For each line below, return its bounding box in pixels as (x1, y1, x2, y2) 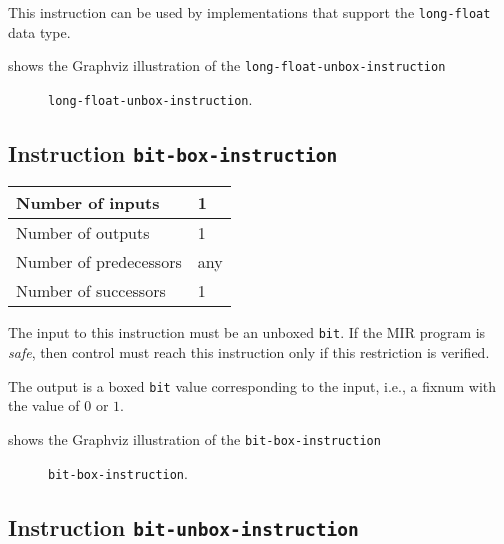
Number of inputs (16, 191, 160, 215)
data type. (8, 21, 71, 42)
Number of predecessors (16, 250, 182, 274)
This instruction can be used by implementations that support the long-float (8, 2, 491, 22)
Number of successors (16, 279, 166, 303)
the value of (8, 395, 80, 416)
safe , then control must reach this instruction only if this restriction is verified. (8, 342, 490, 362)
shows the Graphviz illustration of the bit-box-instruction (8, 428, 381, 449)
